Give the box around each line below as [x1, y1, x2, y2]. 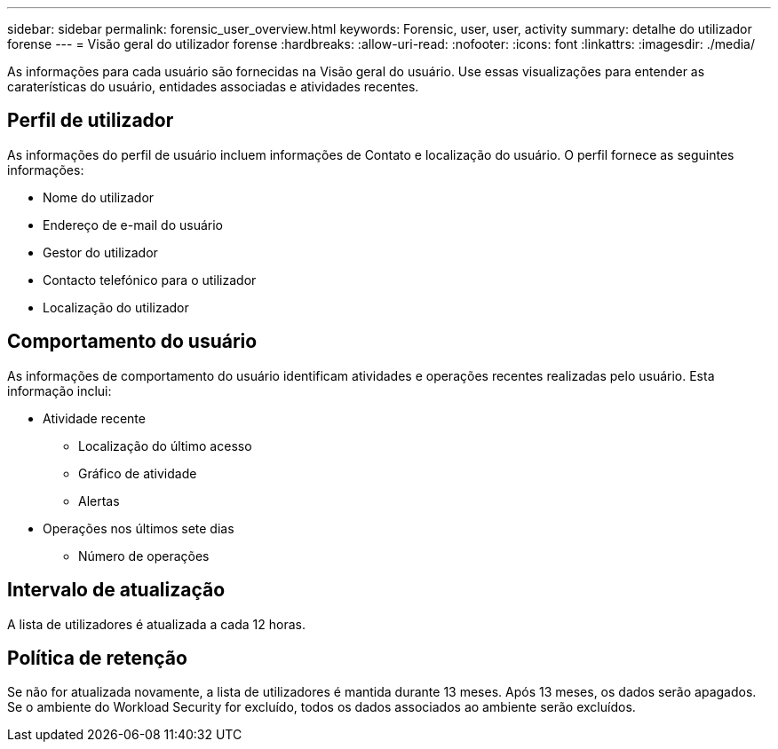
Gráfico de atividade [78, 465, 197, 481]
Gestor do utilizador [43, 244, 158, 260]
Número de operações [78, 548, 210, 564]
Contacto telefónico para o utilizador [43, 272, 257, 288]
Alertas [78, 493, 120, 509]
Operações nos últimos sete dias [43, 520, 234, 536]
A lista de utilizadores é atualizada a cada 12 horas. [7, 616, 306, 632]
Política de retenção [7, 646, 187, 669]
